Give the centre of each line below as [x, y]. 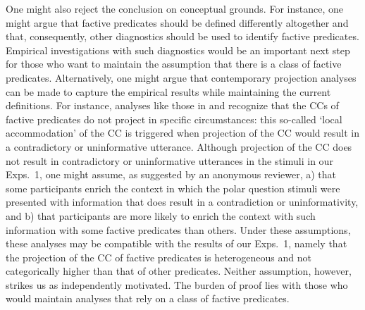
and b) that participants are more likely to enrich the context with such [161, 215]
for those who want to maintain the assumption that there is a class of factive [174, 64]
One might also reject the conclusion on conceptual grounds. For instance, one [174, 8]
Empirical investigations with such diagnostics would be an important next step [178, 50]
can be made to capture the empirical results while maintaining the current [168, 91]
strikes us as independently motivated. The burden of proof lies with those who [177, 284]
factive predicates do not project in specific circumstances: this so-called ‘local [174, 119]
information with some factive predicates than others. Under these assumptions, [178, 229]
